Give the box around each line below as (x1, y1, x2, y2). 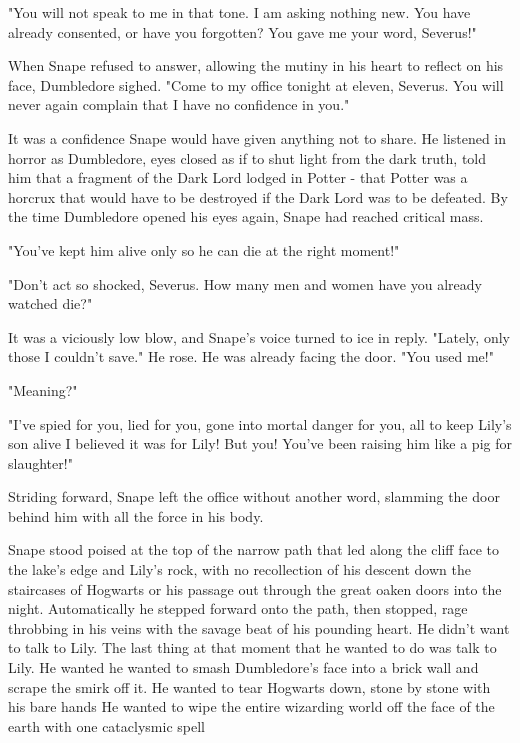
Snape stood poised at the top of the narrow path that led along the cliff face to (8, 539, 500, 560)
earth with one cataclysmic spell (8, 715, 205, 736)
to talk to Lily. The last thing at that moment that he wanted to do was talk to (8, 637, 497, 658)
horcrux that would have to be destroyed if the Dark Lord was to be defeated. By (8, 186, 508, 207)
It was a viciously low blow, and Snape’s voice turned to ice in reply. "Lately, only (8, 326, 510, 347)
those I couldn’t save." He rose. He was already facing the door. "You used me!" (8, 346, 494, 367)
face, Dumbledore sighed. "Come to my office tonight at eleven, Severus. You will (8, 74, 504, 95)
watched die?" (8, 293, 93, 314)
